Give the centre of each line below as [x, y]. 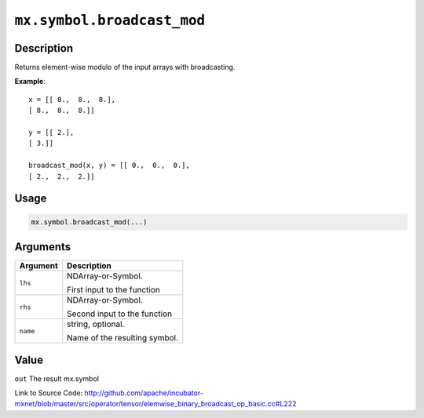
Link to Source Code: [49, 393]
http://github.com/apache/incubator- [144, 393]
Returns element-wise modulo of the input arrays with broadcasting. [125, 67]
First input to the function [113, 290]
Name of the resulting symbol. [123, 338]
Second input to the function [120, 314]
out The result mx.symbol [57, 378]
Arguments [43, 247]
